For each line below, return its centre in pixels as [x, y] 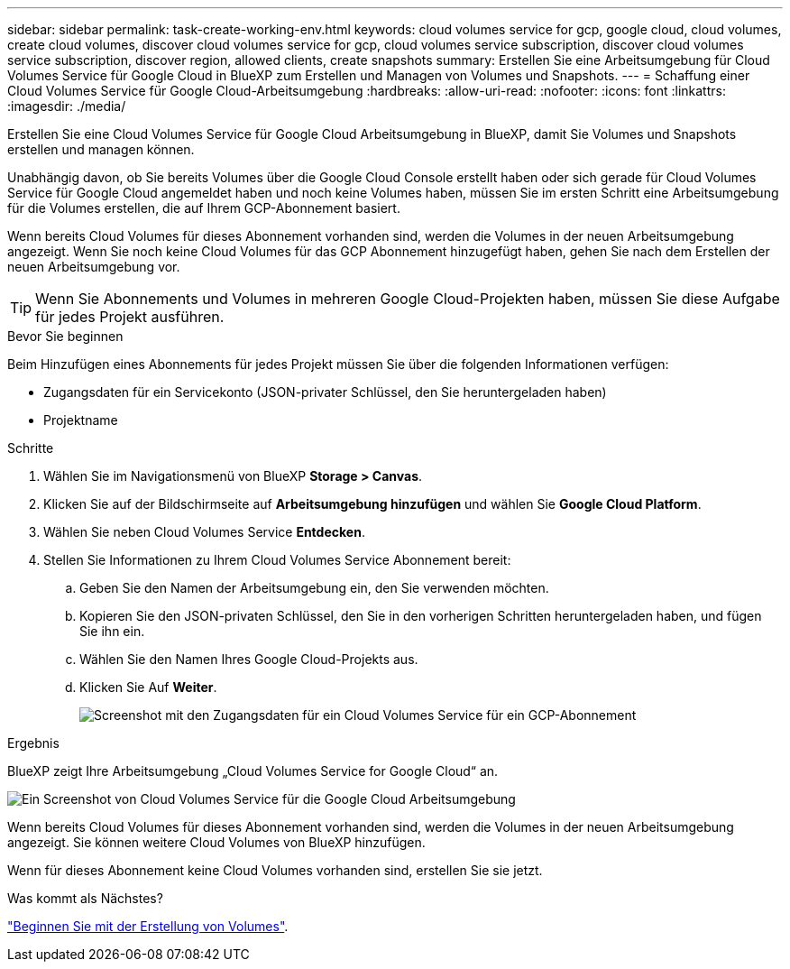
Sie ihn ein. [112, 631]
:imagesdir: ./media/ [67, 106]
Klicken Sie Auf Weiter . [148, 687]
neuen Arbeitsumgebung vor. [94, 267]
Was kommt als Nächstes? [85, 898]
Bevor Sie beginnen [65, 336]
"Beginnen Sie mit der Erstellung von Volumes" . [148, 926]
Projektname [81, 420]
